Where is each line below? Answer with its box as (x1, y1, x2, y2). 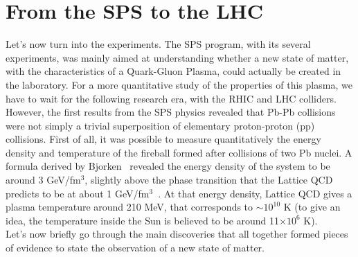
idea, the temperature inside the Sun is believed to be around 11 (6, 213, 280, 227)
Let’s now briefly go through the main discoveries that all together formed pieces (6, 227, 348, 241)
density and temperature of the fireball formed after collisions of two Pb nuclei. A (6, 145, 352, 159)
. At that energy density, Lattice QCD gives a (158, 186, 352, 200)
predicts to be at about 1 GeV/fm (6, 186, 150, 200)
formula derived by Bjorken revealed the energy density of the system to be (6, 159, 330, 173)
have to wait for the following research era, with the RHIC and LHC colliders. (6, 91, 337, 105)
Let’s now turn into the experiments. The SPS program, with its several (6, 37, 311, 51)
